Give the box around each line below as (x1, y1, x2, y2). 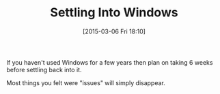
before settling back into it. (6, 65, 82, 74)
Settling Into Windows (50, 5, 178, 20)
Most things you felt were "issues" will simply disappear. (6, 78, 165, 87)
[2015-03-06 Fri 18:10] (82, 27, 146, 35)
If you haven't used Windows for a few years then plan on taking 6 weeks (6, 58, 213, 66)
